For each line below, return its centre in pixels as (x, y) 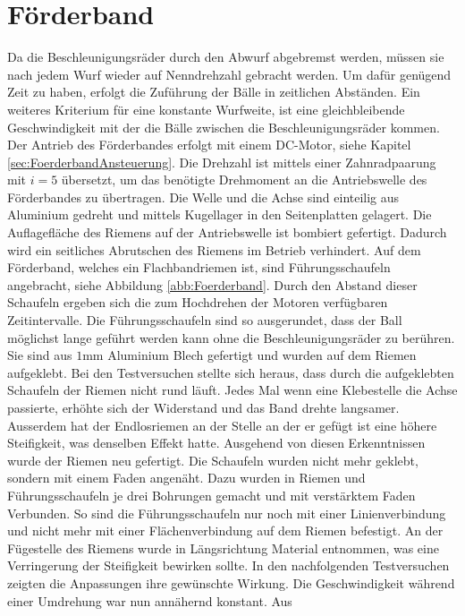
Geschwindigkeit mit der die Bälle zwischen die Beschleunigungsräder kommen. (224, 127)
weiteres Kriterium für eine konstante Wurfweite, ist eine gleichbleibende (206, 109)
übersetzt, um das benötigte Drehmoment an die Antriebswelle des (244, 180)
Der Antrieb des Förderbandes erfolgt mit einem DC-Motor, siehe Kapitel (209, 145)
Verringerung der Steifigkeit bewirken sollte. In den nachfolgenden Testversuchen (228, 565)
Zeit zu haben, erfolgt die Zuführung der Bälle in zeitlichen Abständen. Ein (214, 92)
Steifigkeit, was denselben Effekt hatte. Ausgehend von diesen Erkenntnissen (216, 443)
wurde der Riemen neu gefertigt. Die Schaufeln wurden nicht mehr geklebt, (213, 460)
